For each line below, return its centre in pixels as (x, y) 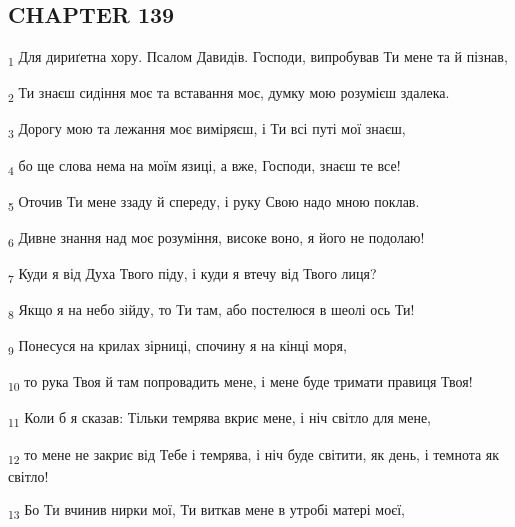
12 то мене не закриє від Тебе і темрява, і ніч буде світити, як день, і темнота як (254, 455)
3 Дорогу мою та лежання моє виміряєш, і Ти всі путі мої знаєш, (207, 130)
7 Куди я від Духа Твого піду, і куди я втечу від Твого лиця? (192, 274)
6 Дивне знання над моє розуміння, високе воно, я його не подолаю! (216, 238)
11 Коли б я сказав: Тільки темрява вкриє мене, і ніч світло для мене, (220, 419)
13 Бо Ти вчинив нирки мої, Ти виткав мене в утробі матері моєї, (206, 511)
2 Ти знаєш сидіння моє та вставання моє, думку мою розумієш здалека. (229, 94)
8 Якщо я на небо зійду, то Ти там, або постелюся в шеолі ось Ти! (211, 310)
